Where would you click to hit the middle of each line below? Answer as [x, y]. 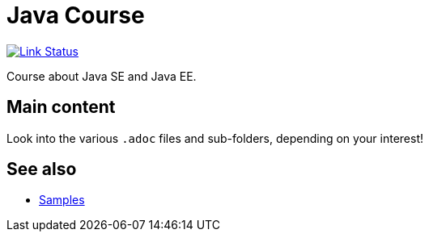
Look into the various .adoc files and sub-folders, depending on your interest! [215, 138]
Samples [62, 200]
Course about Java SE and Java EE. [102, 76]
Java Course [76, 15]
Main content [61, 107]
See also [42, 169]
